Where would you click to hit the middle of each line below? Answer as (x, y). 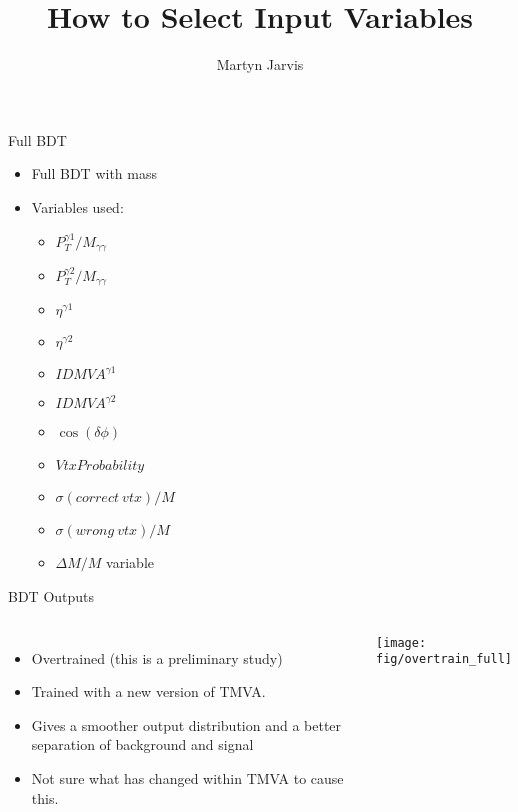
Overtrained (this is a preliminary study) (157, 657)
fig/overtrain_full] (444, 659)
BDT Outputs (51, 596)
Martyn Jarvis (260, 64)
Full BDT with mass (94, 173)
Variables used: (77, 206)
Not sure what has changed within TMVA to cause (187, 777)
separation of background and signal (142, 744)
